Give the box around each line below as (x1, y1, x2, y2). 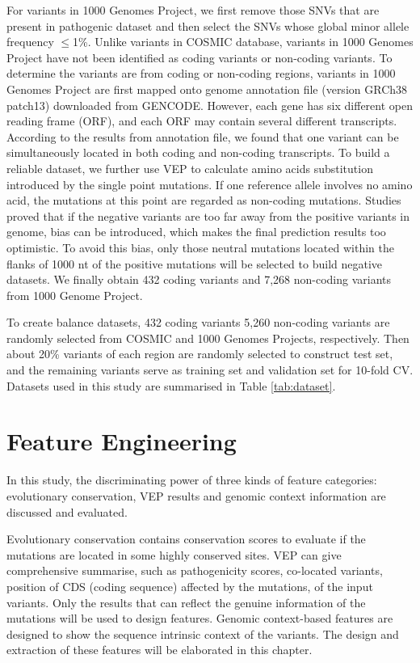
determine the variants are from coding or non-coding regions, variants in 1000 (6, 65, 396, 82)
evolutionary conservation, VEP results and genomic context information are (6, 487, 386, 504)
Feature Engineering (6, 424, 237, 458)
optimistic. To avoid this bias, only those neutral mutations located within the (6, 239, 394, 255)
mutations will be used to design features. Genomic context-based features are (6, 610, 393, 627)
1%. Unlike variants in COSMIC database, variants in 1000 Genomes (73, 33, 414, 50)
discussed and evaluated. (6, 503, 128, 520)
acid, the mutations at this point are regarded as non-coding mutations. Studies (6, 192, 401, 209)
